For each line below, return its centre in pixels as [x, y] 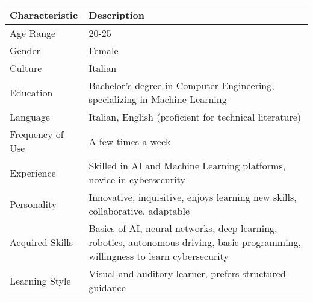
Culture [26, 68]
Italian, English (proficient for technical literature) [195, 117]
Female [104, 50]
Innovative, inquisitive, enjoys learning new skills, [193, 197]
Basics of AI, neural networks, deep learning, [183, 228]
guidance [107, 287]
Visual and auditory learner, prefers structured [187, 273]
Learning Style [40, 280]
